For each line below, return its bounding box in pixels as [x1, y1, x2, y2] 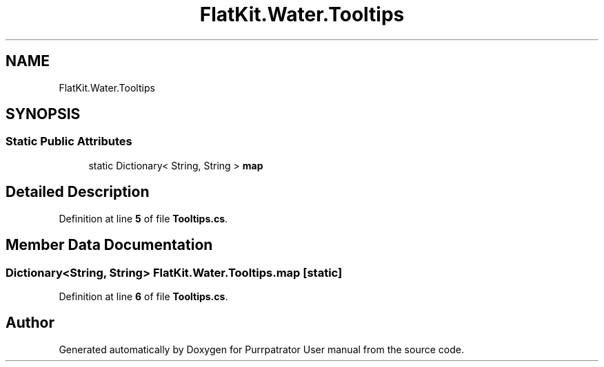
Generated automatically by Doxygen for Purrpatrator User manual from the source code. [59, 343, 464, 355]
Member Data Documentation [6, 236, 213, 254]
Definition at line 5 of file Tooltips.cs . [59, 212, 228, 224]
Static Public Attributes [6, 134, 132, 149]
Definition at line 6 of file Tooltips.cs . [59, 290, 228, 302]
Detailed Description [6, 183, 150, 201]
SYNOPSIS [6, 105, 81, 123]
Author [6, 314, 54, 332]
